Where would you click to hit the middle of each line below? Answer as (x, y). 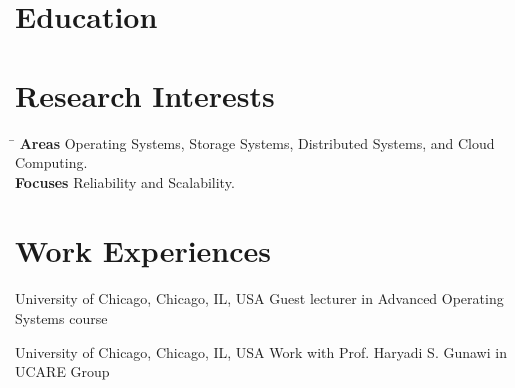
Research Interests (145, 94)
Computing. (51, 162)
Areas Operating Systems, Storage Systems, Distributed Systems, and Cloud (257, 142)
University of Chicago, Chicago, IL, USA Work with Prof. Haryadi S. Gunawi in (261, 351)
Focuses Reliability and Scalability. (125, 181)
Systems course (61, 318)
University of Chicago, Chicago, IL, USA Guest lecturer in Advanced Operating (259, 298)
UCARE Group (62, 371)
